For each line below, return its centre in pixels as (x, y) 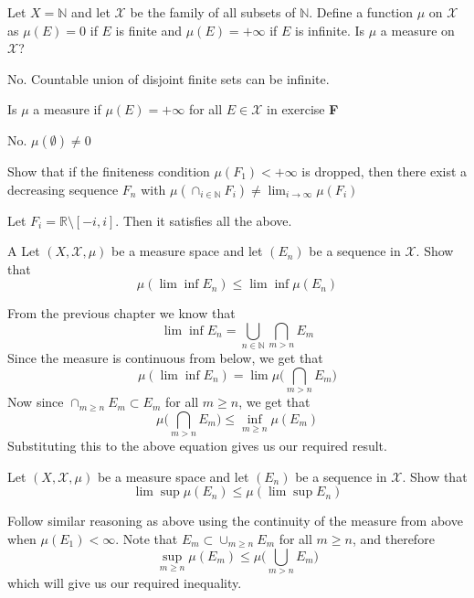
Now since (36, 402)
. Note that (147, 539)
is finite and (149, 30)
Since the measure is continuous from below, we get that (165, 358)
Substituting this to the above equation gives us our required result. (197, 446)
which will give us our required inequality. (125, 582)
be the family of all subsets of (213, 12)
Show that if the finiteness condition (109, 171)
